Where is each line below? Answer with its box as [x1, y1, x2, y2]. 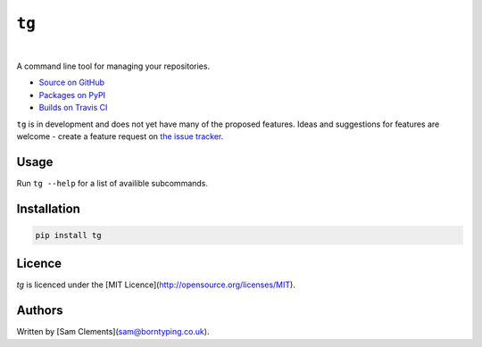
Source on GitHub [38, 77, 105, 88]
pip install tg [35, 230, 102, 240]
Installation [16, 201, 80, 216]
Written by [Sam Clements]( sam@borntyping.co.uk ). [16, 326, 210, 337]
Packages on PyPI [38, 89, 106, 100]
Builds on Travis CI [38, 103, 108, 113]
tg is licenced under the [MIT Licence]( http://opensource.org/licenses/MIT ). [16, 279, 296, 290]
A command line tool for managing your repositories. [16, 61, 210, 71]
